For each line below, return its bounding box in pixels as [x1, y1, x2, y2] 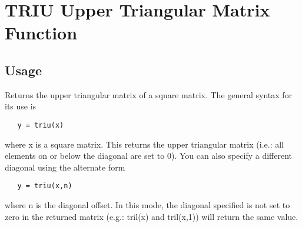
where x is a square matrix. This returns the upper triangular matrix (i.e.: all [5, 138, 284, 150]
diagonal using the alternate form [5, 161, 125, 173]
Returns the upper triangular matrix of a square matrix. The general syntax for [5, 88, 293, 101]
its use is [5, 100, 36, 112]
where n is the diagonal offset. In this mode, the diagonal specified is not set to [5, 199, 290, 211]
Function [5, 21, 78, 45]
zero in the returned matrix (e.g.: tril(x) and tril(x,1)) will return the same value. [5, 210, 298, 222]
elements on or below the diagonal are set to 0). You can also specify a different [5, 149, 293, 162]
